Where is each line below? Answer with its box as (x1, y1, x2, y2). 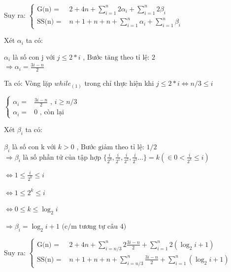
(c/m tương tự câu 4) (62, 223, 127, 230)
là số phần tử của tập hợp (23, 154, 101, 161)
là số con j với (12, 51, 55, 62)
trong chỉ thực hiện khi (84, 78, 154, 88)
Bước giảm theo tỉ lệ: (80, 143, 144, 151)
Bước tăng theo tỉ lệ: (87, 54, 150, 61)
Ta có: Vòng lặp (4, 78, 52, 88)
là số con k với (12, 141, 56, 151)
